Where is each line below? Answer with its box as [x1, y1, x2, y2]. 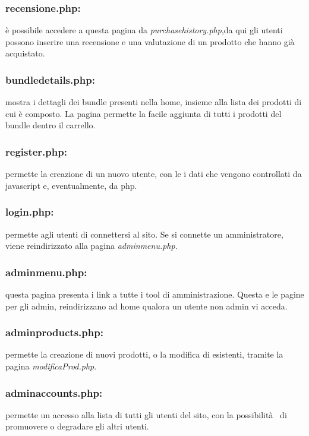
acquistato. [5, 47, 45, 59]
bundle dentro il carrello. [5, 119, 96, 131]
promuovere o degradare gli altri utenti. [5, 420, 149, 432]
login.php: [5, 204, 54, 219]
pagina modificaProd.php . [5, 360, 97, 372]
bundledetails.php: [5, 72, 95, 87]
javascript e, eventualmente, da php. [5, 179, 137, 191]
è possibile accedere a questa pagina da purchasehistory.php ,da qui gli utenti [5, 24, 283, 36]
